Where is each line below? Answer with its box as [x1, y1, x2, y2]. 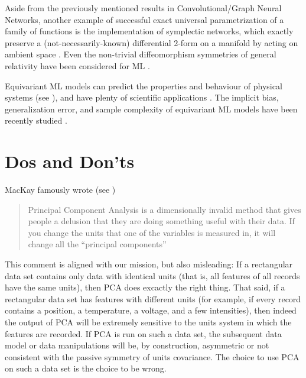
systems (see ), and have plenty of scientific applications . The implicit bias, [5, 91, 279, 104]
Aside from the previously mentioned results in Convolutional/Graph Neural [5, 2, 282, 14]
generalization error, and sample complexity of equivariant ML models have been [5, 102, 298, 115]
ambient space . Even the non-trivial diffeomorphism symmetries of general [5, 48, 276, 60]
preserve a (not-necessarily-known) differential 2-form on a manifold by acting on [5, 36, 298, 49]
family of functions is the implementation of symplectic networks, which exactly [5, 25, 294, 37]
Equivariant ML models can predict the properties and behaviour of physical [5, 79, 282, 92]
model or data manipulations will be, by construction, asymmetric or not [5, 339, 269, 351]
